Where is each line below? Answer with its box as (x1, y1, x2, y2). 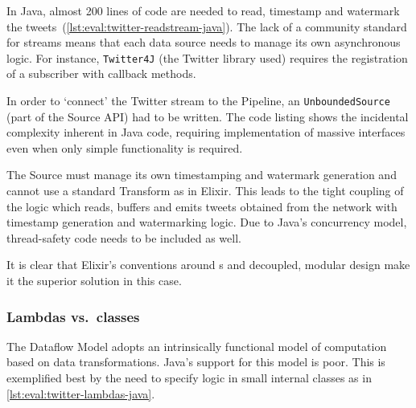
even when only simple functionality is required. (6, 139, 243, 156)
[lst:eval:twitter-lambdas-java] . (6, 385, 155, 402)
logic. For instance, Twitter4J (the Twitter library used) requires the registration (6, 49, 408, 66)
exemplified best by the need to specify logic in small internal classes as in (6, 369, 372, 386)
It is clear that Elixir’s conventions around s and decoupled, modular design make (6, 256, 410, 273)
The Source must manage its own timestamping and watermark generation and (6, 166, 397, 183)
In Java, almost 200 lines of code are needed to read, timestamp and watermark (6, 2, 400, 18)
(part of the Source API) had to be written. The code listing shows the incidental (6, 108, 409, 124)
